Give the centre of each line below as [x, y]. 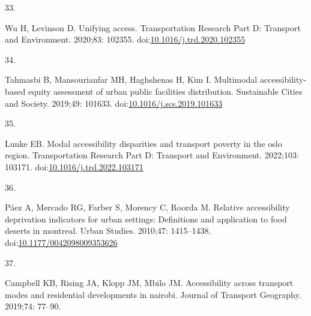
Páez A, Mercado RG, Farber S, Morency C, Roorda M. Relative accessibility [147, 207]
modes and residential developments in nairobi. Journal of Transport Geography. [153, 294]
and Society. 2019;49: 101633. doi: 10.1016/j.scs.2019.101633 [114, 103]
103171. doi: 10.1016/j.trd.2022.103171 [74, 166]
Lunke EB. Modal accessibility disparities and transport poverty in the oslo [143, 143]
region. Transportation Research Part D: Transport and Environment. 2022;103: [152, 155]
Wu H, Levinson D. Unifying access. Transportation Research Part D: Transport [153, 27]
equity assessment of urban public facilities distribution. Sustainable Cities [165, 91]
